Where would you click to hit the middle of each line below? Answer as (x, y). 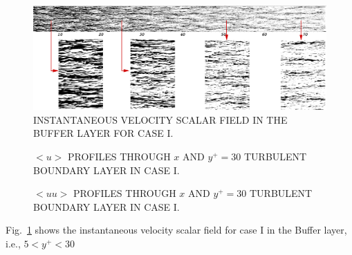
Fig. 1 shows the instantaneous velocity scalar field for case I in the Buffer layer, (176, 230)
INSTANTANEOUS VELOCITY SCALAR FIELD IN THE (160, 119)
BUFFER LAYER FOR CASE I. (103, 133)
